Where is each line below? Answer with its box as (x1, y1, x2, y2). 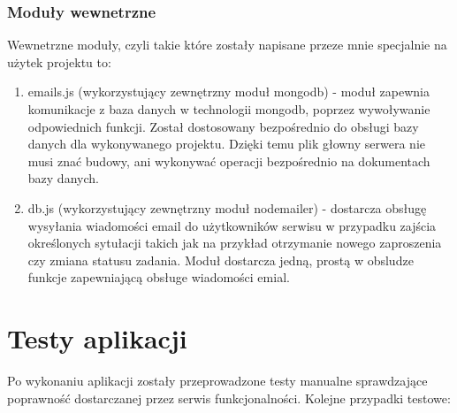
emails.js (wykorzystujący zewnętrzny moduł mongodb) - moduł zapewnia (27, 82, 430, 101)
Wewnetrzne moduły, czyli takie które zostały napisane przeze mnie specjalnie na (7, 35, 447, 54)
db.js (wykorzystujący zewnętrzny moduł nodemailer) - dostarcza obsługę (27, 198, 427, 217)
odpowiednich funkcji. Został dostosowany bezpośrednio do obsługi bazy (27, 117, 419, 135)
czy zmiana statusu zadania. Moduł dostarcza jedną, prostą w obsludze (27, 250, 414, 269)
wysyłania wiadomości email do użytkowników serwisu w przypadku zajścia (27, 216, 437, 234)
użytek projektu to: (7, 52, 111, 71)
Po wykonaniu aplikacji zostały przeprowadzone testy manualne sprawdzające (7, 371, 428, 390)
